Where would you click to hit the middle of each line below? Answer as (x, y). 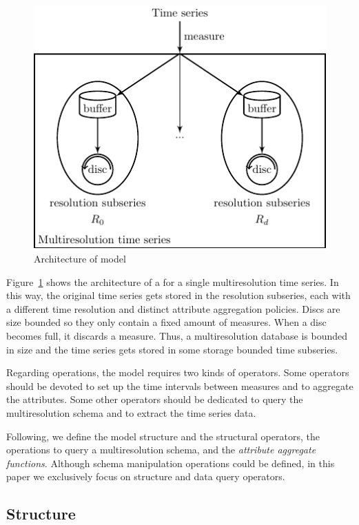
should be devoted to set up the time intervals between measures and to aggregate (180, 385)
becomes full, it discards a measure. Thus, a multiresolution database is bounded (177, 336)
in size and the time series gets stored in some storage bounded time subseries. (172, 349)
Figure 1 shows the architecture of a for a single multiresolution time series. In (173, 281)
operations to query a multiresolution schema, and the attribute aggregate (161, 450)
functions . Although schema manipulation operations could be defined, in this (171, 463)
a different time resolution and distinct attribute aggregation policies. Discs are (173, 308)
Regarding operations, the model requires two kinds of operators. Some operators (178, 372)
